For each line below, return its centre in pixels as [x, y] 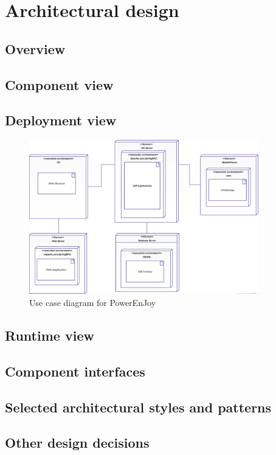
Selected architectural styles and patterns [138, 407]
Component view [59, 84]
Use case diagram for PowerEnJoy [93, 302]
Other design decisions [77, 443]
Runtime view [50, 335]
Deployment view [61, 120]
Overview [35, 48]
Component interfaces [75, 371]
